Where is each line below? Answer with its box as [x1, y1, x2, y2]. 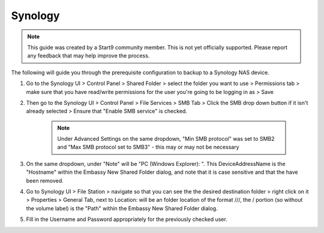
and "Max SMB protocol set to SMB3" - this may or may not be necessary [57, 144, 239, 151]
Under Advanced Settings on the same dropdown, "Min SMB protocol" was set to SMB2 [57, 135, 275, 143]
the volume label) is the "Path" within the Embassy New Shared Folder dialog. [26, 204, 218, 212]
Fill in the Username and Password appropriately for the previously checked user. [26, 216, 227, 223]
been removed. [26, 177, 64, 184]
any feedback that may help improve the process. [27, 52, 150, 59]
